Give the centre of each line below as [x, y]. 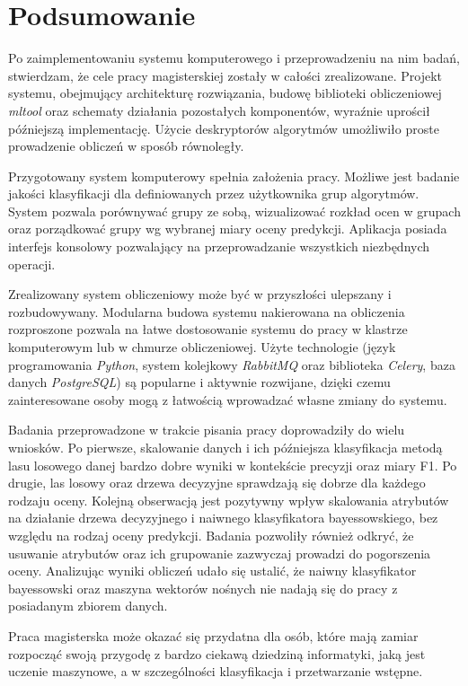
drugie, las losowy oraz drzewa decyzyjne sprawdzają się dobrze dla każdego [217, 483]
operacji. [32, 264]
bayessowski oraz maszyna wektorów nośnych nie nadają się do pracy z [203, 588]
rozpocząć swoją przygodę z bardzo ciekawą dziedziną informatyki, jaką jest [217, 653]
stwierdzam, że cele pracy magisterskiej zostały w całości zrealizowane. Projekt [225, 75]
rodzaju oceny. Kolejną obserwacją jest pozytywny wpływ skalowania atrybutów [229, 500]
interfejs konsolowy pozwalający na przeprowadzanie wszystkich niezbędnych [219, 246]
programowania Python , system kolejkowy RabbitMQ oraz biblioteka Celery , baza [232, 364]
